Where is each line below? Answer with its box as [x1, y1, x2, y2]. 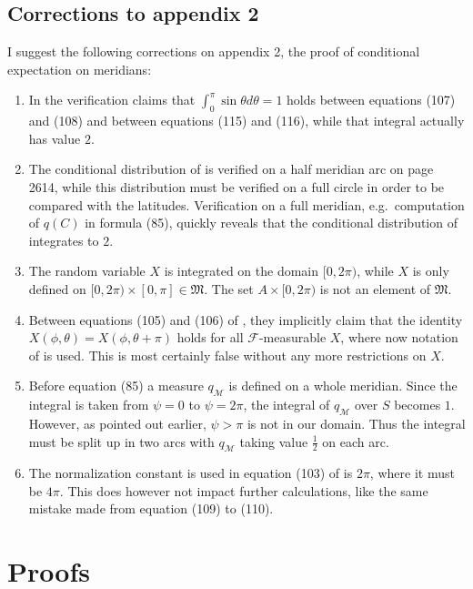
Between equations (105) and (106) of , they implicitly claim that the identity [28, 310, 463, 329]
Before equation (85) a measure [28, 376, 204, 395]
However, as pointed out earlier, [28, 413, 206, 432]
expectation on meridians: [7, 59, 152, 78]
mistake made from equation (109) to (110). [28, 499, 274, 518]
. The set [204, 279, 254, 298]
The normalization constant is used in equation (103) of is [28, 463, 353, 482]
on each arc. [322, 432, 389, 451]
